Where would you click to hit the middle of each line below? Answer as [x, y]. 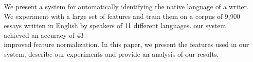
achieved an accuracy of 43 [44, 35]
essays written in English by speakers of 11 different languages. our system [115, 25]
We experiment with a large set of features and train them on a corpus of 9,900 [122, 16]
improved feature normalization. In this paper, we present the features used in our [126, 44]
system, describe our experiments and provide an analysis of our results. [111, 54]
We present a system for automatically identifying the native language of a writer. [126, 6]
